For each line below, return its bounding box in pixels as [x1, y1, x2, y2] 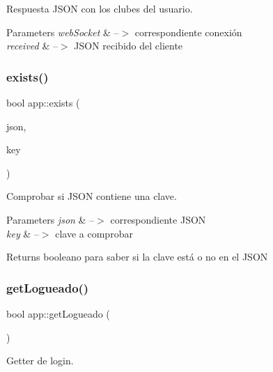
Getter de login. [6, 353, 74, 368]
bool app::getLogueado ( [6, 306, 110, 320]
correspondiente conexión [134, 24, 242, 39]
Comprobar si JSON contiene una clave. [6, 189, 177, 203]
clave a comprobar [55, 226, 133, 240]
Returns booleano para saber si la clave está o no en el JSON [6, 249, 268, 264]
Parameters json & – [6, 212, 95, 226]
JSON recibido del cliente [74, 38, 183, 53]
